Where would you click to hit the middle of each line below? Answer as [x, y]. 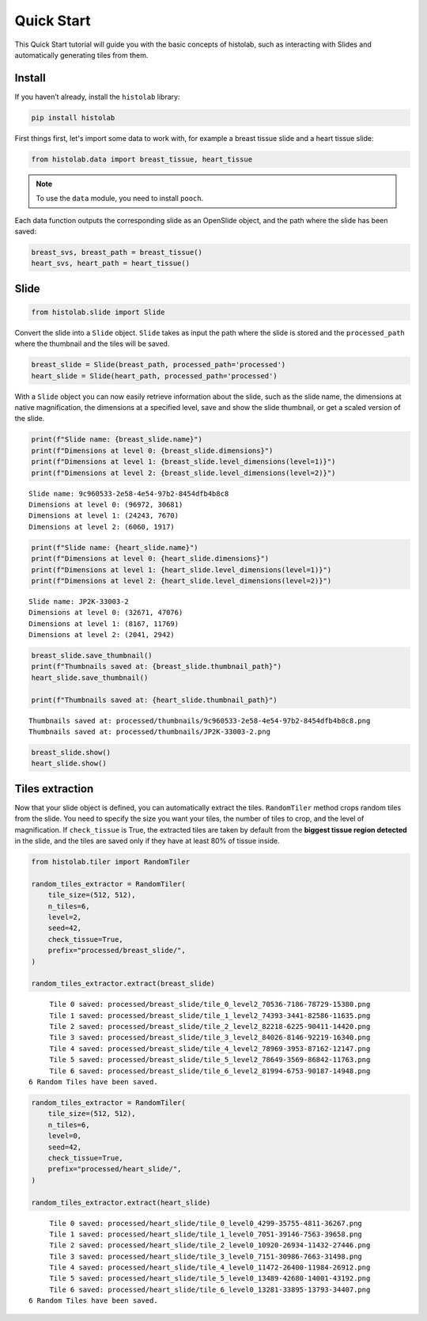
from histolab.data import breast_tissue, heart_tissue [142, 159]
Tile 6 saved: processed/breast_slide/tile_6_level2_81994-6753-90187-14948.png [210, 1071]
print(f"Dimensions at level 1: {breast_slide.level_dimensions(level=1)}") [183, 462]
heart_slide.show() [69, 763]
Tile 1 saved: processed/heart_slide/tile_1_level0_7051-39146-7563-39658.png [206, 1234]
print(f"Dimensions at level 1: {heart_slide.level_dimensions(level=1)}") [181, 569]
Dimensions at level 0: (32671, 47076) [106, 613]
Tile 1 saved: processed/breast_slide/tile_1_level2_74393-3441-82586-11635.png [210, 1015]
